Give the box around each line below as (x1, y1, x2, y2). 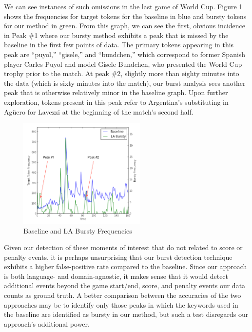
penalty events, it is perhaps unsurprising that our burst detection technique (4, 252, 233, 262)
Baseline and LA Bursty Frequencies (23, 226, 132, 236)
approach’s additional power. (4, 318, 90, 329)
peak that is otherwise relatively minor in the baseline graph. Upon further (4, 87, 228, 98)
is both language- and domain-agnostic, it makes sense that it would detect (4, 271, 229, 281)
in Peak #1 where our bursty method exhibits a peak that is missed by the (4, 30, 229, 40)
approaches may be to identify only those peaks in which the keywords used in (4, 299, 238, 310)
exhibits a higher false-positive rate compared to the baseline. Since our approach (4, 261, 247, 272)
